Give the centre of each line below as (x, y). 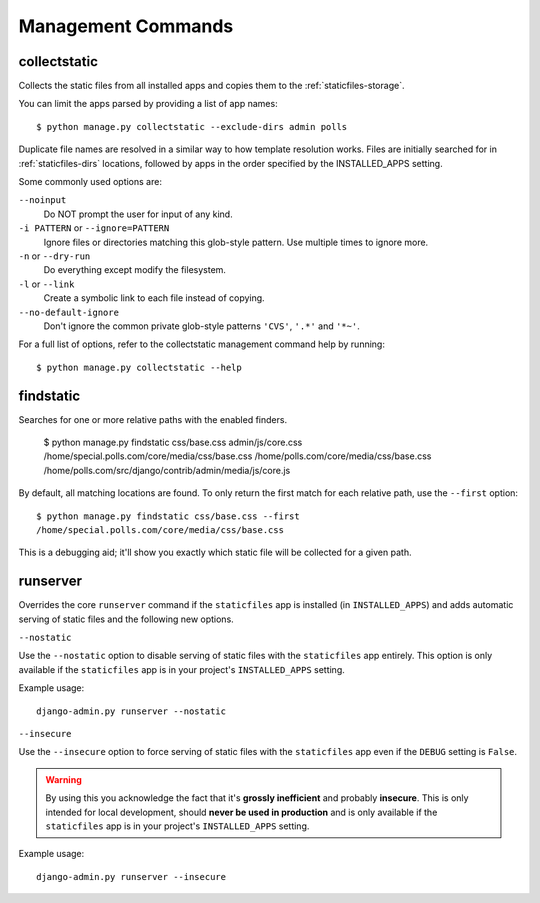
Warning (63, 779)
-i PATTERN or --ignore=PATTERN (94, 228)
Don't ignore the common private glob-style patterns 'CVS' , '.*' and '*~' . (201, 326)
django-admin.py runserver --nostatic (131, 711)
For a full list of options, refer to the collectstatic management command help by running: (201, 344)
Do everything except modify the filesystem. (135, 270)
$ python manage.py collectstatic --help (139, 367)
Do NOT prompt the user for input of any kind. (138, 214)
